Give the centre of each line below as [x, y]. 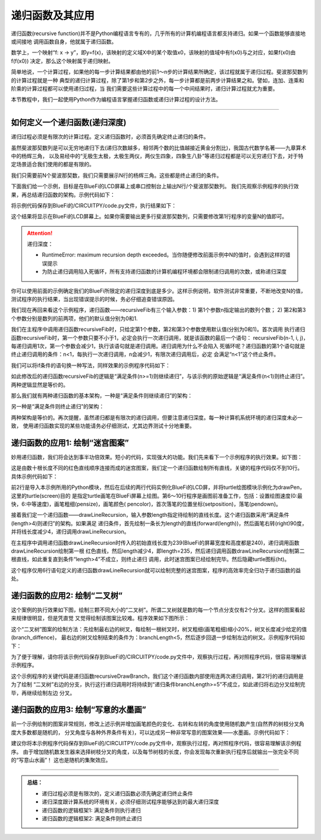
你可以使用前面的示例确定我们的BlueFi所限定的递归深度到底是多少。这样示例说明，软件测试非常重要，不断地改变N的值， [158, 291]
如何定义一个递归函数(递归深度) [69, 123]
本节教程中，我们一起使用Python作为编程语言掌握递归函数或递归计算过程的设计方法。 [116, 100]
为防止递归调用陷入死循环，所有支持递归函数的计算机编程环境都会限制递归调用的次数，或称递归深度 [164, 272]
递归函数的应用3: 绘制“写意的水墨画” [79, 710]
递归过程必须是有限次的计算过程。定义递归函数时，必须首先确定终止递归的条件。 [110, 137]
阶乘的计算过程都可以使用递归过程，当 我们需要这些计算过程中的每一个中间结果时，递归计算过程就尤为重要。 [144, 88]
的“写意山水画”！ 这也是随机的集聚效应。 [61, 760]
